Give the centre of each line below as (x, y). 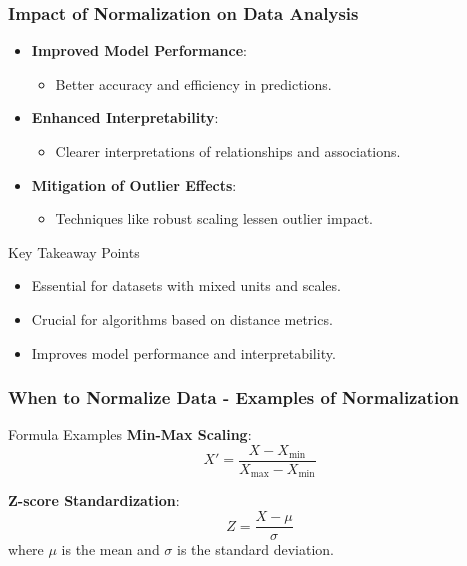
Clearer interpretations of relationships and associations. (228, 151)
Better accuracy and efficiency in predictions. (193, 83)
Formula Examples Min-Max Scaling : (130, 434)
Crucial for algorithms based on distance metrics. (182, 318)
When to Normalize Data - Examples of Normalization (233, 397)
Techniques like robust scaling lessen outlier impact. (214, 218)
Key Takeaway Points (74, 251)
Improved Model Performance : (139, 50)
